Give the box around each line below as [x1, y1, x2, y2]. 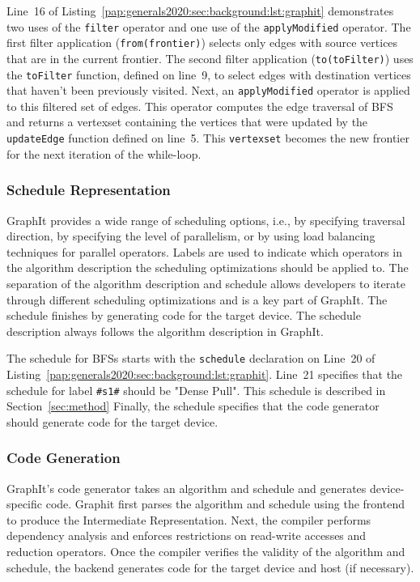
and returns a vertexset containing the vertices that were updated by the [6, 113, 368, 130]
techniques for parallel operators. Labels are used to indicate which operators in [6, 243, 402, 260]
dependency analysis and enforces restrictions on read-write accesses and [6, 527, 367, 544]
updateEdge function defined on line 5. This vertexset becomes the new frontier [6, 130, 409, 147]
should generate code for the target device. [6, 413, 218, 430]
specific [6, 495, 43, 512]
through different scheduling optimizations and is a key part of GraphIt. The [6, 291, 388, 308]
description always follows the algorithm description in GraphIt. [6, 322, 324, 339]
